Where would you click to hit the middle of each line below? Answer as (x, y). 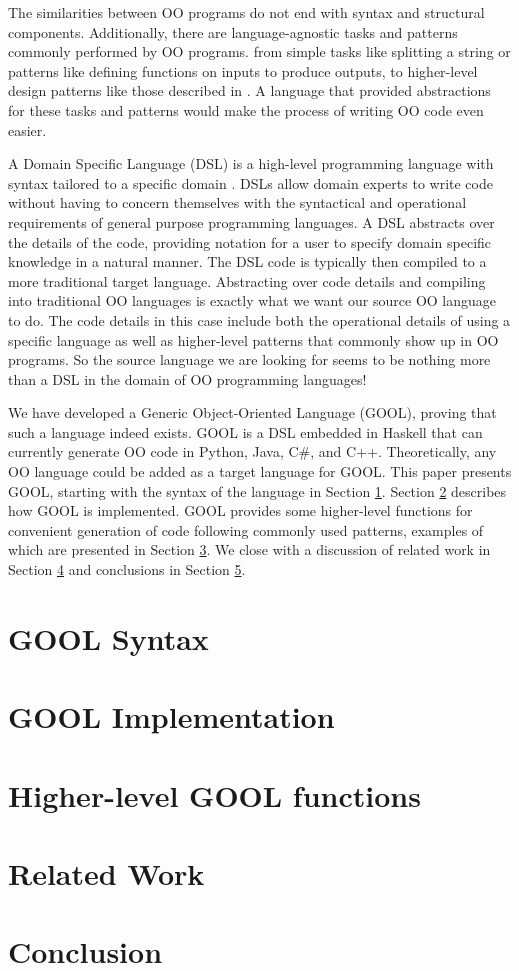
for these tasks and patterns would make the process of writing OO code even (246, 109)
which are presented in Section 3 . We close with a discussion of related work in (249, 549)
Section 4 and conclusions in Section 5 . (127, 569)
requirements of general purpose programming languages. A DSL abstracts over (251, 221)
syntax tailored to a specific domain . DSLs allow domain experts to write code (250, 182)
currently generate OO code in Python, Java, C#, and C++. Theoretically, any (252, 451)
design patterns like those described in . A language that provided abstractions (249, 90)
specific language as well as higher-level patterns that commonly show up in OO (253, 339)
